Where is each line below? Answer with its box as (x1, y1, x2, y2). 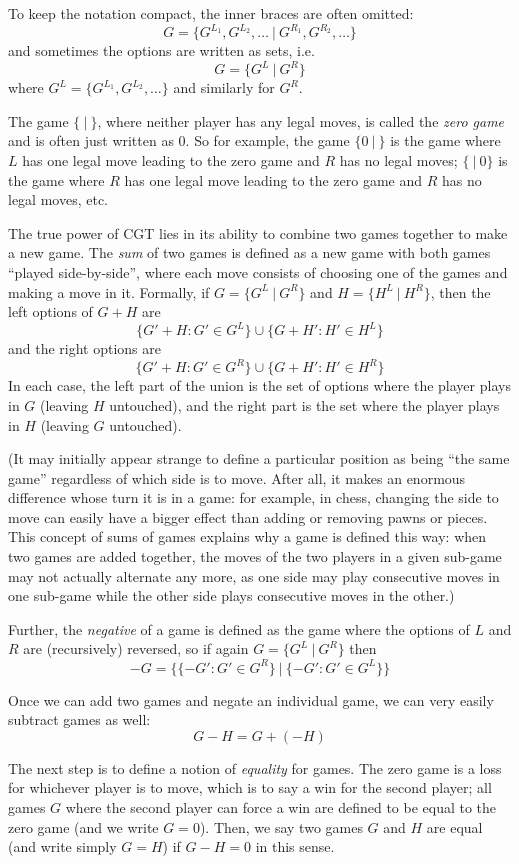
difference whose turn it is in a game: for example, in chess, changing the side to (8, 487, 499, 508)
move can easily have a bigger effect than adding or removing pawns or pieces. (8, 506, 488, 527)
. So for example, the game (185, 130, 350, 151)
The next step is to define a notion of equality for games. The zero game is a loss (8, 757, 502, 778)
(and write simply (8, 836, 117, 857)
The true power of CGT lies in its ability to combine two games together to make (8, 222, 508, 243)
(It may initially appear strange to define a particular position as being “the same (8, 448, 510, 469)
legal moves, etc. (8, 189, 108, 210)
